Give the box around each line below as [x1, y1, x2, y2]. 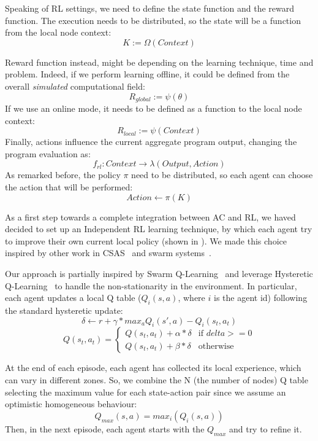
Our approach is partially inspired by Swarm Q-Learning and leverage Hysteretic [5, 267, 313, 279]
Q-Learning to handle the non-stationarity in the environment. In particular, [5, 279, 297, 292]
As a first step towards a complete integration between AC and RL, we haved [5, 210, 296, 223]
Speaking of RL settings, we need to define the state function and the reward [5, 2, 295, 14]
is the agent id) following [213, 291, 308, 304]
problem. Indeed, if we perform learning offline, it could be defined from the [5, 68, 290, 80]
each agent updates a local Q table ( [5, 291, 142, 304]
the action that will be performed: [5, 180, 133, 193]
